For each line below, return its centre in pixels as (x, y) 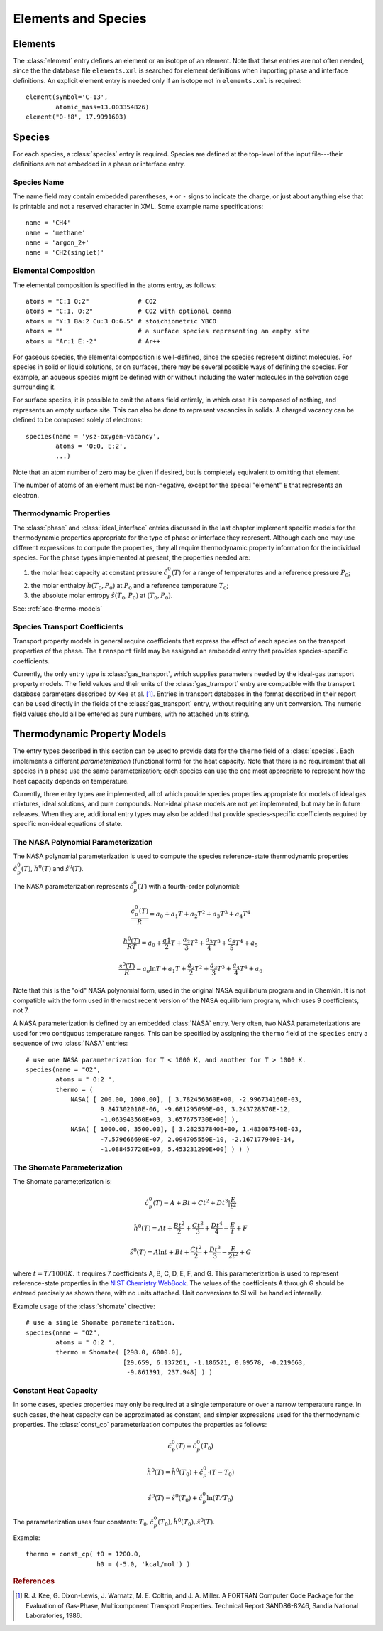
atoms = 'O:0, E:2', (91, 446)
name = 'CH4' (48, 223)
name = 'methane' (56, 232)
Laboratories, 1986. (54, 1616)
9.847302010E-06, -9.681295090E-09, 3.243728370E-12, (196, 1109)
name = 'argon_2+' (58, 243)
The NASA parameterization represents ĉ (73, 887)
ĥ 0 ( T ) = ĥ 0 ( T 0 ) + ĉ (175, 1472)
